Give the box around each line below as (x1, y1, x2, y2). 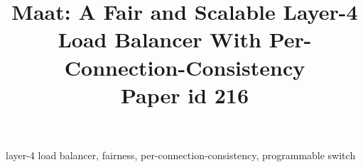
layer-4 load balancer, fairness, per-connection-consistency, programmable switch (6, 147, 356, 162)
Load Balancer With (58, 25, 261, 54)
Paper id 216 (120, 80, 249, 109)
